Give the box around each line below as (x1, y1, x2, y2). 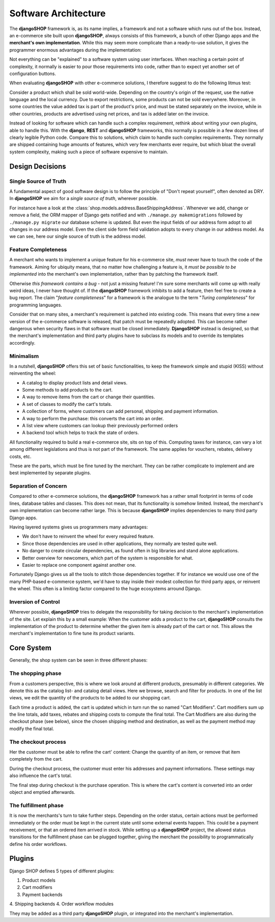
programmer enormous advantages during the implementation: (9, 46, 142, 53)
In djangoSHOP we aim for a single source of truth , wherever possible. (9, 196, 158, 202)
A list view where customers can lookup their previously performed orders (22, 423, 178, 428)
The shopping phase (9, 670, 62, 677)
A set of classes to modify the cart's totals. (22, 401, 112, 407)
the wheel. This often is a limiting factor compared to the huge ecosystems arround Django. (9, 586, 202, 592)
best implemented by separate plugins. (9, 470, 92, 476)
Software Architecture (9, 8, 106, 19)
